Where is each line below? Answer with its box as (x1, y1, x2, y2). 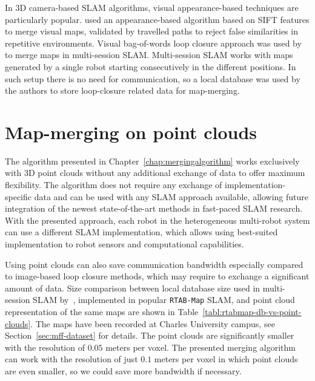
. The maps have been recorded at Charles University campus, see (30, 317, 275, 330)
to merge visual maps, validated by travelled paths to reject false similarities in (5, 25, 298, 37)
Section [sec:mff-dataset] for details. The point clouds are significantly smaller (5, 329, 294, 342)
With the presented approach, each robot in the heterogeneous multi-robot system (5, 213, 310, 226)
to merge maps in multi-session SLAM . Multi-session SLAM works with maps (5, 48, 293, 61)
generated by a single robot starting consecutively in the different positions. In (5, 60, 296, 73)
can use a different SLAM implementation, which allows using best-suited (5, 226, 278, 238)
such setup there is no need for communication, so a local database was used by (5, 72, 300, 85)
